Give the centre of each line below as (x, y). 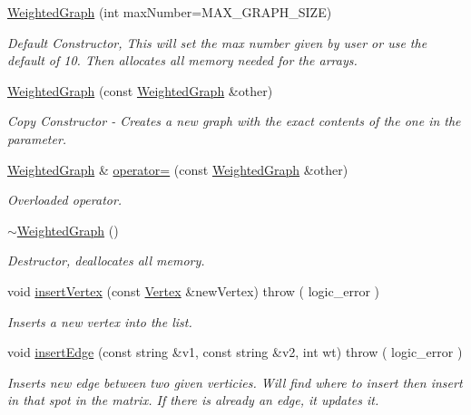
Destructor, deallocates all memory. (106, 261)
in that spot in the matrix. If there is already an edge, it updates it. (193, 400)
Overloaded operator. (65, 200)
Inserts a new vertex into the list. (100, 321)
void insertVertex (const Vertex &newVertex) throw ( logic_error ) (193, 290)
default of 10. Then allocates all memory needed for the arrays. (182, 60)
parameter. (37, 138)
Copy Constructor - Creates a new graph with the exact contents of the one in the (234, 121)
